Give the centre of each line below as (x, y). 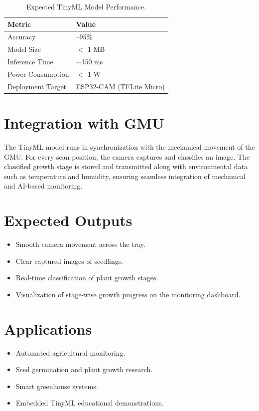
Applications (48, 328)
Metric (19, 24)
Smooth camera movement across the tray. (80, 244)
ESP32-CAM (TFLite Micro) (120, 86)
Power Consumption (38, 74)
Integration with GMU (84, 123)
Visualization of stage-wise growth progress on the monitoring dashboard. (128, 294)
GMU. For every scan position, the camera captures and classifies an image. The (127, 156)
